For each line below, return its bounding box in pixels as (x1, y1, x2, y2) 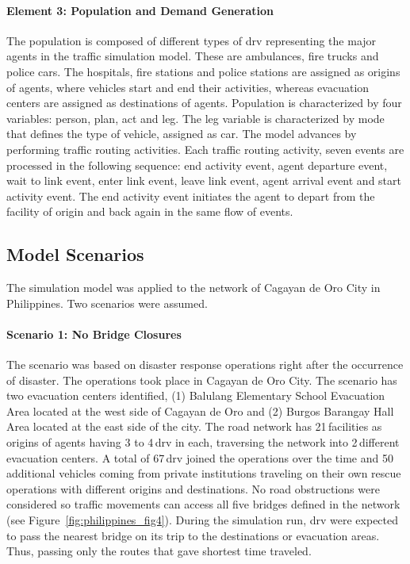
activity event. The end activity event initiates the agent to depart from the (6, 187, 375, 204)
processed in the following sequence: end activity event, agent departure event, (6, 156, 388, 173)
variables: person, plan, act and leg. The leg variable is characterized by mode (6, 109, 385, 126)
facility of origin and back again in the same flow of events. (6, 203, 293, 220)
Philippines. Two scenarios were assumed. (6, 294, 208, 311)
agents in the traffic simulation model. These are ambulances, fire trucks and (6, 48, 379, 64)
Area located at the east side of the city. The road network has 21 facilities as (6, 418, 382, 435)
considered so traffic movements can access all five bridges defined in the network (6, 496, 400, 512)
